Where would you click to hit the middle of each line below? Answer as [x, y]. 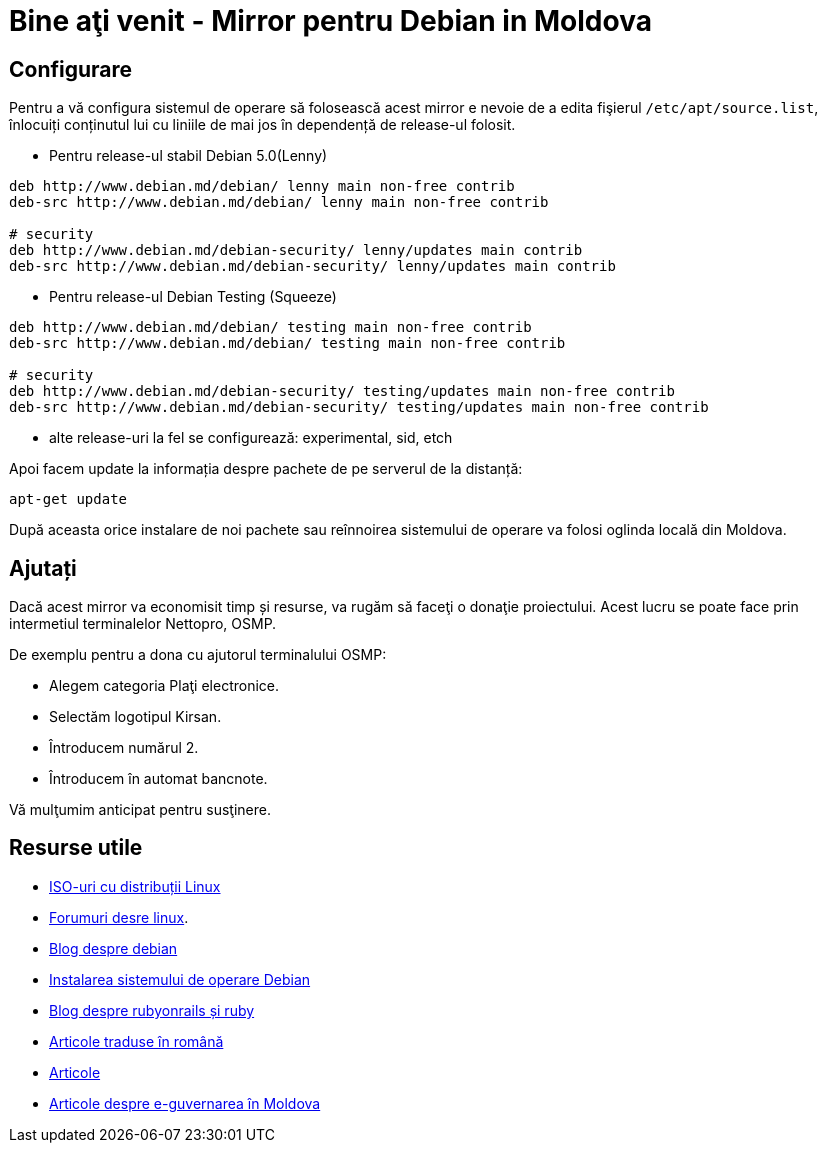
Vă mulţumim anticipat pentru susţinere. [140, 810]
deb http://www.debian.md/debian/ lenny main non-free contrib [262, 186]
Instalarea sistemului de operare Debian [180, 979]
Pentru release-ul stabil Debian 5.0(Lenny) [188, 156]
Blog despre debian [113, 948]
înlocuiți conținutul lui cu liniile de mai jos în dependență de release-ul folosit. [262, 125]
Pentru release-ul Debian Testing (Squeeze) [193, 297]
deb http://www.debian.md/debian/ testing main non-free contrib [270, 327]
